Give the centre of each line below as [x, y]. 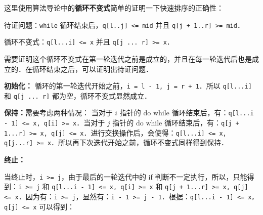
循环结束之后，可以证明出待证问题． [92, 69]
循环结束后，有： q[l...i [213, 113]
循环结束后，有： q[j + [202, 123]
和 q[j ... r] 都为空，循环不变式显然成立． [78, 95]
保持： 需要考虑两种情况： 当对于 [58, 113]
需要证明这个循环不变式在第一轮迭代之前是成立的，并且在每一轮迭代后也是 [128, 58]
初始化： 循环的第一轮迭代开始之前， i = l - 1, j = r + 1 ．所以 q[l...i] [128, 86]
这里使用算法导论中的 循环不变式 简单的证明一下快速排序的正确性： [114, 8]
